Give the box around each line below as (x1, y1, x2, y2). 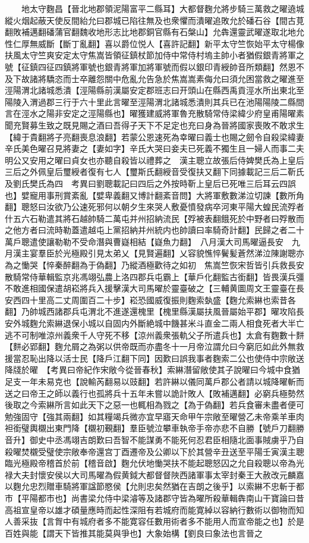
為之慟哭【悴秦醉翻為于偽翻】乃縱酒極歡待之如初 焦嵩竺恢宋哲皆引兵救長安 (5, 259, 304, 271)
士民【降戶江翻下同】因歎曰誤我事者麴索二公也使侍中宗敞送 (71, 351, 304, 364)
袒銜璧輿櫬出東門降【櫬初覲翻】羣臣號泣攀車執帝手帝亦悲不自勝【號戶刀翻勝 (5, 422, 304, 434)
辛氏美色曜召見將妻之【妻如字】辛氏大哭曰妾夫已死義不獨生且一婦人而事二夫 (5, 142, 304, 155)
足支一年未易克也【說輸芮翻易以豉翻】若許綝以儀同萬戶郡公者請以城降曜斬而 (5, 375, 304, 387)
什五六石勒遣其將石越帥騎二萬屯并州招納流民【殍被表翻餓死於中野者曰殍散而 (5, 212, 304, 224)
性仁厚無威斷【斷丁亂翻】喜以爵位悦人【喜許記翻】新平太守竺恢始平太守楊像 (5, 37, 304, 49)
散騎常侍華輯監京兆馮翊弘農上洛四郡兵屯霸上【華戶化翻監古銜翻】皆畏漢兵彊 (5, 270, 304, 283)
